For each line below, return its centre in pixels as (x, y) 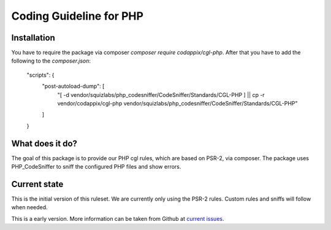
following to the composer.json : (51, 61)
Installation (33, 38)
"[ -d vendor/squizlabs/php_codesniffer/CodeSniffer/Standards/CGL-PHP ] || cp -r (161, 94)
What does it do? (44, 143)
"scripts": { (40, 75)
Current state (37, 184)
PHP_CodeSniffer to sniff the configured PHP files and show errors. (96, 167)
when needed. (30, 207)
